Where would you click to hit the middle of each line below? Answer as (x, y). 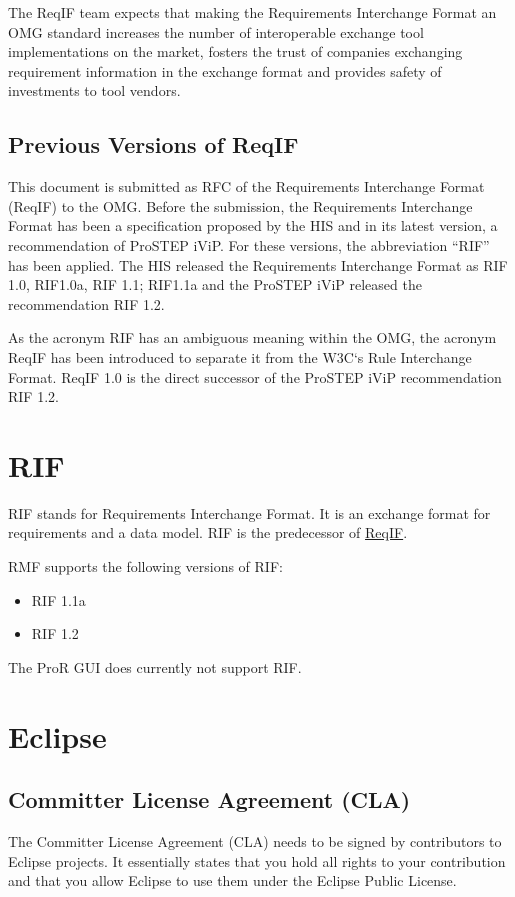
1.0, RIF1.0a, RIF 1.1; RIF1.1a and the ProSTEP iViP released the (215, 284)
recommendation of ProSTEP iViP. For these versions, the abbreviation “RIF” (249, 244)
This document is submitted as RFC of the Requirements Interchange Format (246, 186)
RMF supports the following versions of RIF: (145, 566)
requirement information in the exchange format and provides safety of (225, 70)
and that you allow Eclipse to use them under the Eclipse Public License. (232, 880)
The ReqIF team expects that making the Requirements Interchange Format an (252, 12)
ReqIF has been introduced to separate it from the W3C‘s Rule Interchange (240, 356)
